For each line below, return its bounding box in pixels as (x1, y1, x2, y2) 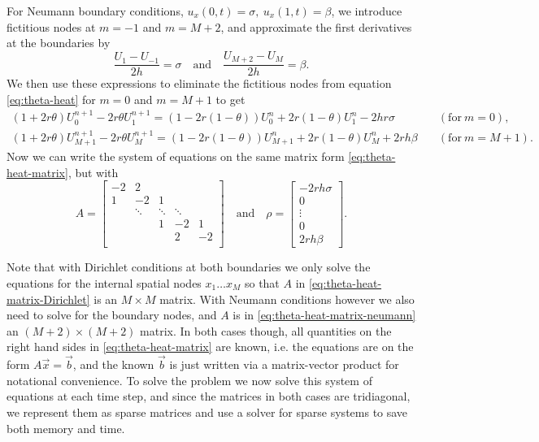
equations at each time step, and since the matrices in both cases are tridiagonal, (7, 388, 411, 405)
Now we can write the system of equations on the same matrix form (7, 147, 345, 164)
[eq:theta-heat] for (7, 90, 96, 107)
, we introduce (331, 2, 402, 19)
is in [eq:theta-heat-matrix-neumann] (233, 306, 416, 323)
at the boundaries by (7, 34, 111, 51)
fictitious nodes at (7, 18, 96, 35)
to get (215, 90, 246, 107)
